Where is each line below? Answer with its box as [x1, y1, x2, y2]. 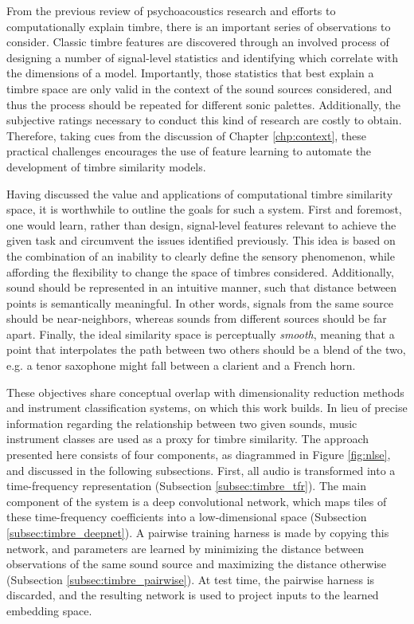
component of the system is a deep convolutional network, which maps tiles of [6, 493, 387, 509]
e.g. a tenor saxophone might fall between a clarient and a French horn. [6, 357, 356, 374]
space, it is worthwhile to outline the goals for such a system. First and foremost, [6, 201, 402, 218]
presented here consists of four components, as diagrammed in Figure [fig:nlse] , [6, 446, 391, 463]
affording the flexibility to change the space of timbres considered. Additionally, [6, 263, 394, 280]
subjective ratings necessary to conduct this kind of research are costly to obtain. [6, 112, 402, 128]
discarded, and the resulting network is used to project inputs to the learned [6, 587, 379, 603]
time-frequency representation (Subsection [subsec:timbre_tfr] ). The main [6, 477, 367, 494]
